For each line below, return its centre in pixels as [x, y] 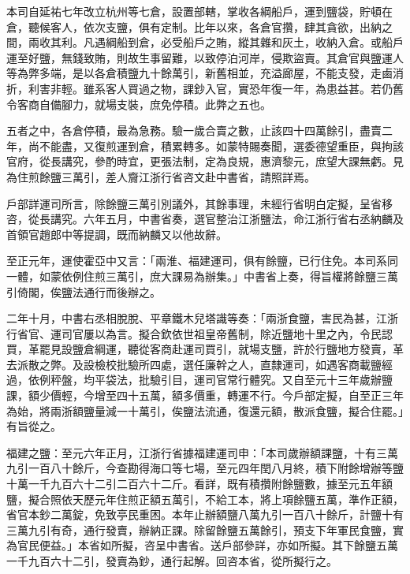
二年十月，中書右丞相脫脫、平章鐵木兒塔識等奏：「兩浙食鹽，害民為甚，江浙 [202, 318]
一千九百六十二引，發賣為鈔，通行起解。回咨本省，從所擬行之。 [172, 561]
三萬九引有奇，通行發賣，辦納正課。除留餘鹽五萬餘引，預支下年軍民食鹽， [199, 529]
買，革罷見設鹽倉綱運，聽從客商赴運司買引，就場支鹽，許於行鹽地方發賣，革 [205, 349]
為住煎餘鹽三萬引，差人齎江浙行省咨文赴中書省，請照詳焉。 [161, 176]
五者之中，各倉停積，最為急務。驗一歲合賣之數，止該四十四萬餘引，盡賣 [194, 130]
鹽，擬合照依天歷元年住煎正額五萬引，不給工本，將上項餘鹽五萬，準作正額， [205, 499]
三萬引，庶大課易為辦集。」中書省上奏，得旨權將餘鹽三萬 [252, 276]
